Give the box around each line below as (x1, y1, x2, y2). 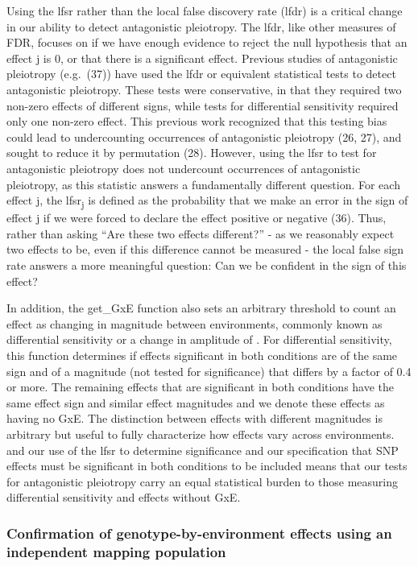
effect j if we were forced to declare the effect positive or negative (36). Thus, (6, 209, 387, 226)
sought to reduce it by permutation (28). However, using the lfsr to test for (6, 144, 377, 161)
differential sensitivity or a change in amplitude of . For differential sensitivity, (6, 331, 392, 348)
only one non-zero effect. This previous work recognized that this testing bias (6, 113, 387, 130)
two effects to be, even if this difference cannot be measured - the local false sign (6, 241, 404, 258)
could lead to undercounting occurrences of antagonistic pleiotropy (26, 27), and (6, 128, 402, 145)
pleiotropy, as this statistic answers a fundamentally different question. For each (6, 176, 400, 192)
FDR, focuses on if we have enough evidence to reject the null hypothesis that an (6, 34, 408, 51)
